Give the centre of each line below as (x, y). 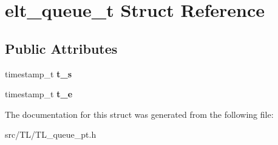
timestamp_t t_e (39, 94)
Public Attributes (61, 48)
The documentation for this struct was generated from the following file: (139, 114)
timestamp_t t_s (39, 73)
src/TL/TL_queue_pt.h (51, 134)
